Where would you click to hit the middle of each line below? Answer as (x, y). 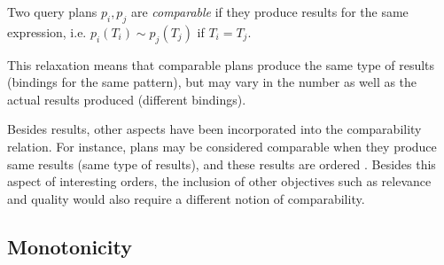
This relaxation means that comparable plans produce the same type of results (221, 64)
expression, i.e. (47, 31)
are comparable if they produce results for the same (269, 12)
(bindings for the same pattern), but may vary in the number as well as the (212, 82)
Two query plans (52, 12)
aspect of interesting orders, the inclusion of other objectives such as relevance (219, 181)
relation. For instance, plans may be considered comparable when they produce (222, 146)
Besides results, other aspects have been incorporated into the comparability (214, 129)
